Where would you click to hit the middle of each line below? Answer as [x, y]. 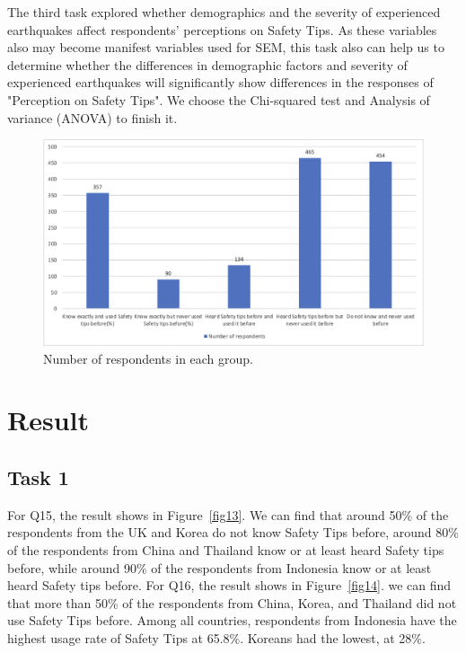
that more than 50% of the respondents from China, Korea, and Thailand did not [232, 602]
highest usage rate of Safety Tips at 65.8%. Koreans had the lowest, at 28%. [216, 637]
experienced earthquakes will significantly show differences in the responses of [220, 82]
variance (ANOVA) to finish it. [92, 117]
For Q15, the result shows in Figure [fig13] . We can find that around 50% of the [228, 514]
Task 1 [38, 477]
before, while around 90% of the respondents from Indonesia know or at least [220, 567]
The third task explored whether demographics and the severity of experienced [224, 12]
